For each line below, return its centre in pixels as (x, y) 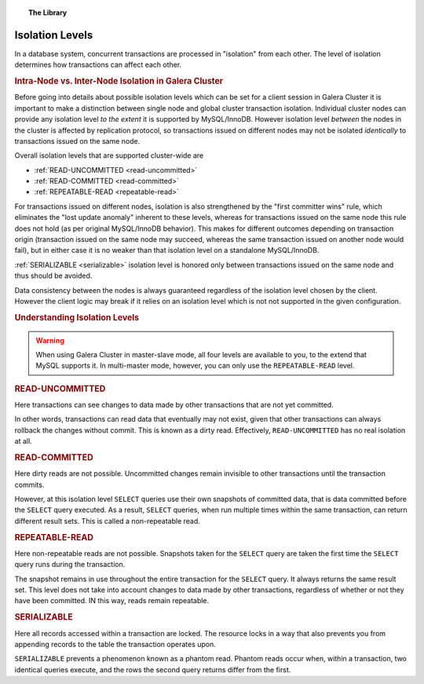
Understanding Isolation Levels (77, 317)
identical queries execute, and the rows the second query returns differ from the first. (153, 669)
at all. (24, 441)
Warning (50, 340)
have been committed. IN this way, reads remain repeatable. (112, 601)
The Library (48, 13)
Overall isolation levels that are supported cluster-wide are (109, 155)
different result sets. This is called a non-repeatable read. (107, 521)
